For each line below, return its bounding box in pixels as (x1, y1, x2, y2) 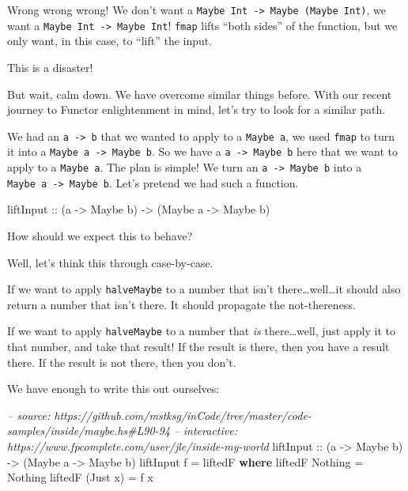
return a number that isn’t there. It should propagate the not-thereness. (7, 296, 356, 312)
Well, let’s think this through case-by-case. (7, 254, 213, 270)
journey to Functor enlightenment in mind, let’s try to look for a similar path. (7, 101, 386, 118)
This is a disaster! (7, 59, 93, 75)
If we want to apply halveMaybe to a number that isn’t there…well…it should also (7, 281, 401, 297)
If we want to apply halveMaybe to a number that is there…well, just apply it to (7, 323, 395, 339)
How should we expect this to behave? (7, 227, 193, 244)
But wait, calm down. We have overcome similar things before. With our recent (7, 85, 392, 102)
